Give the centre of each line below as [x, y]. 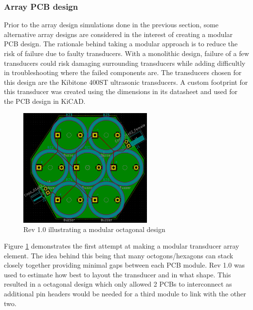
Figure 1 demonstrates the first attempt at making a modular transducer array [122, 245]
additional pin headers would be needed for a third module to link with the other [125, 293]
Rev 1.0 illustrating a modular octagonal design [94, 229]
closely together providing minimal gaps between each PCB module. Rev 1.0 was [125, 265]
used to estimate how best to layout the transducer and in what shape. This [117, 274]
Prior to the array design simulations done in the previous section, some [111, 25]
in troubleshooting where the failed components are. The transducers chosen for [123, 72]
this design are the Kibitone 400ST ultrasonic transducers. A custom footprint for [126, 82]
